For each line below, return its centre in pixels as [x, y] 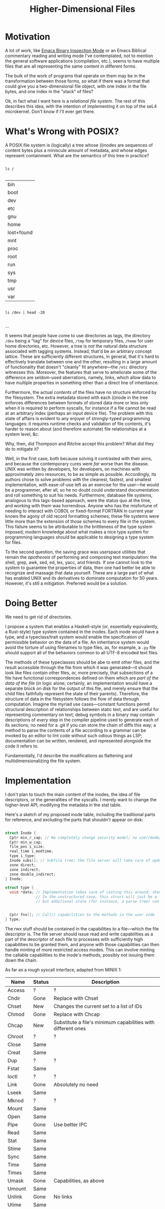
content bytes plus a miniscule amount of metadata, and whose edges [76, 150]
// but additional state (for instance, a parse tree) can [98, 901]
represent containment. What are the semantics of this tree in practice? [77, 155]
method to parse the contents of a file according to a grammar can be [76, 730]
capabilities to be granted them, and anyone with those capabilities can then [82, 944]
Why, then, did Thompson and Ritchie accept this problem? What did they [80, 444]
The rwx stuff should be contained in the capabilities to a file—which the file [82, 928]
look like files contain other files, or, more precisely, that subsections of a [79, 673]
